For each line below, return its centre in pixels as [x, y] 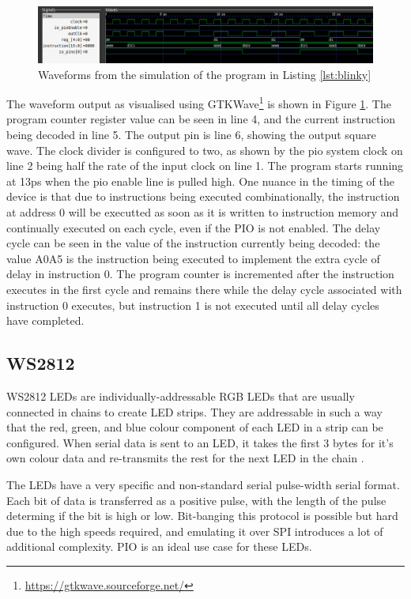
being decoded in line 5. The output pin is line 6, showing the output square [191, 135]
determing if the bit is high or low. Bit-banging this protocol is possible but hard [202, 516]
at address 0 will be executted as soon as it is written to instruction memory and [203, 212]
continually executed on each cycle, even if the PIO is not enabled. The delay [194, 227]
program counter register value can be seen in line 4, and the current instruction [201, 119]
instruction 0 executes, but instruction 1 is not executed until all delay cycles [193, 305]
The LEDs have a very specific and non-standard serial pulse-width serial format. [203, 484]
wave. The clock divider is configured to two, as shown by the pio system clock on [205, 150]
